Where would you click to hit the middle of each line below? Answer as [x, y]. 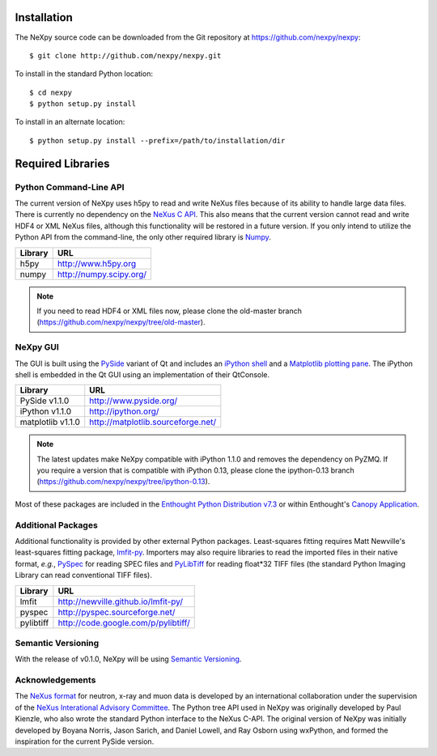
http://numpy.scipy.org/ [102, 274]
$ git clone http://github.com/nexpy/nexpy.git [125, 55]
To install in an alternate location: [70, 122]
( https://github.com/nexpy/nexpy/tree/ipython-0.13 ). [123, 482]
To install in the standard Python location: [84, 74]
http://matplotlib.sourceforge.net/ [153, 423]
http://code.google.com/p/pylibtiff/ [124, 622]
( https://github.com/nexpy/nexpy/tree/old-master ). [121, 322]
